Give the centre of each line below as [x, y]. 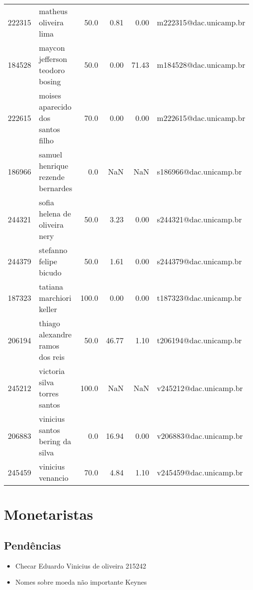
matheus [53, 11]
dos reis [52, 357]
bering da [55, 441]
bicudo [50, 272]
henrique [54, 166]
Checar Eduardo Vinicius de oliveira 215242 [81, 565]
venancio [54, 478]
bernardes [56, 188]
